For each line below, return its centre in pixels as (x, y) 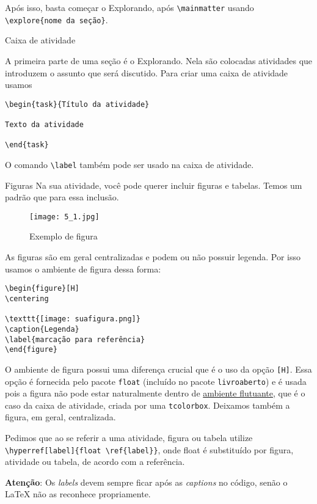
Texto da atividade (44, 125)
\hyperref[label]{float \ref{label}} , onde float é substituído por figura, (149, 449)
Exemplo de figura (64, 236)
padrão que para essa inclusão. (62, 197)
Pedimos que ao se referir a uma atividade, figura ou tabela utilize (129, 437)
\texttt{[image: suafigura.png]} (73, 319)
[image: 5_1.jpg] (64, 217)
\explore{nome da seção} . (56, 19)
